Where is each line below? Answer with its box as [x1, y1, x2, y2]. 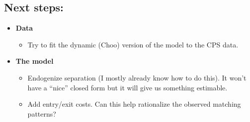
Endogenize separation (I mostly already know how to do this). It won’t [27, 72, 247, 82]
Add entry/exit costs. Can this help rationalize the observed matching [27, 99, 241, 109]
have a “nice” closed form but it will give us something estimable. [27, 82, 228, 92]
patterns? [27, 108, 56, 119]
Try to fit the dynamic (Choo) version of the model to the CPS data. [27, 39, 239, 49]
